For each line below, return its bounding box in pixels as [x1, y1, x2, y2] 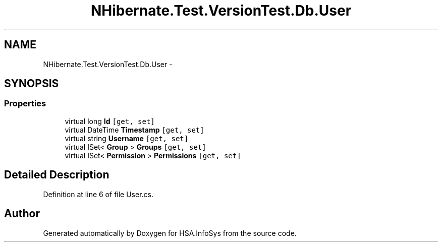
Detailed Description [4, 168, 109, 181]
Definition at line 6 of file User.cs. [43, 190, 154, 199]
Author [4, 207, 40, 220]
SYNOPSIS [4, 77, 59, 90]
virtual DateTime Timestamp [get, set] [65, 125, 204, 134]
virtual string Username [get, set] [65, 134, 189, 143]
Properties [4, 98, 46, 109]
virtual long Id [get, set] [65, 116, 155, 126]
